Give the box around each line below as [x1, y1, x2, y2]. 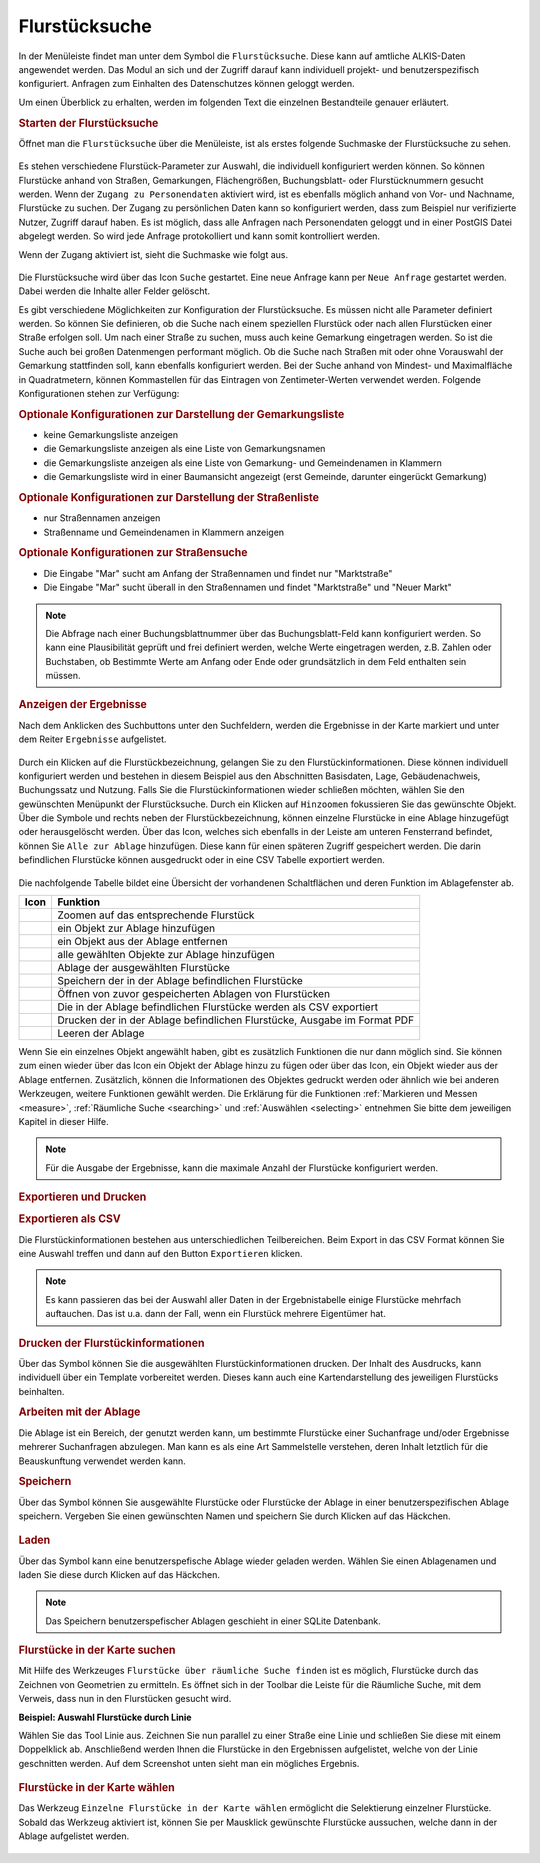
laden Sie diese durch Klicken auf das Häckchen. [18, 1568, 220, 1580]
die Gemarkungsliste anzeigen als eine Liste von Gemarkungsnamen [43, 443, 326, 455]
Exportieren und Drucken [18, 1190, 147, 1204]
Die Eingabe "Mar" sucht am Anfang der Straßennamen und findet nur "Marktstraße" [43, 567, 393, 579]
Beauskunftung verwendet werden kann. [18, 1455, 187, 1467]
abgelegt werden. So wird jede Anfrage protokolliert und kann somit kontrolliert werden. [18, 230, 380, 242]
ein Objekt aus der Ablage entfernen [56, 935, 229, 949]
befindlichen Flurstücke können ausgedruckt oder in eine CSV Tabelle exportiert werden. [18, 854, 385, 866]
